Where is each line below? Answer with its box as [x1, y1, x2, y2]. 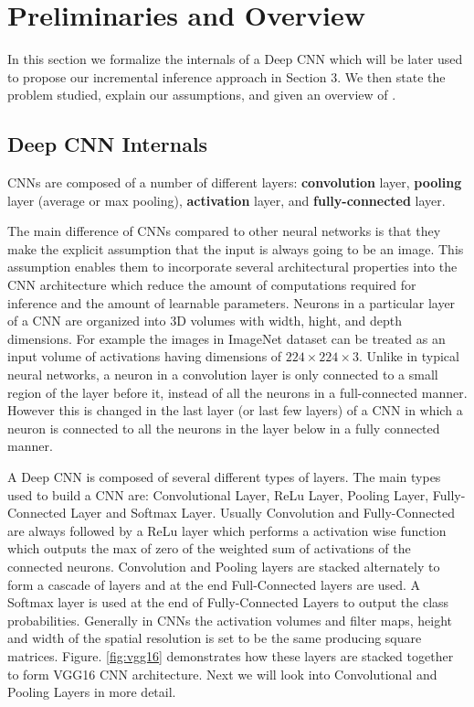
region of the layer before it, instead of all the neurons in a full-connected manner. [7, 382, 468, 402]
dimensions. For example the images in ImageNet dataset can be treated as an [7, 328, 446, 348]
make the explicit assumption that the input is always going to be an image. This [7, 239, 464, 258]
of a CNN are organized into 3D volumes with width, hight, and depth [7, 311, 403, 330]
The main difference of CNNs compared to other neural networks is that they [7, 221, 441, 241]
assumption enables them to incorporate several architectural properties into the [7, 257, 458, 276]
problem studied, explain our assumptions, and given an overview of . [7, 85, 396, 104]
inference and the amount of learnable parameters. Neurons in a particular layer [7, 293, 456, 312]
